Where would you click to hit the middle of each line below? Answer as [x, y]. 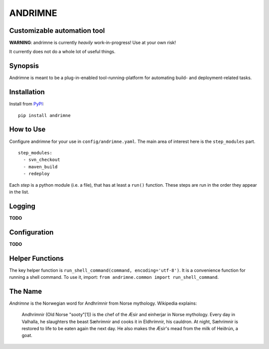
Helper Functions [37, 258]
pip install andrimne [44, 115]
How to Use [27, 129]
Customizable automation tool [57, 31]
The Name [26, 291]
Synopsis [24, 66]
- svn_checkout [42, 160]
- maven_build [40, 167]
